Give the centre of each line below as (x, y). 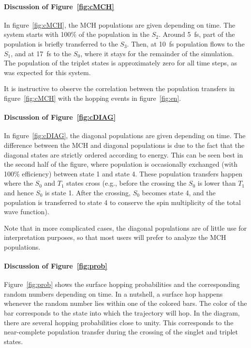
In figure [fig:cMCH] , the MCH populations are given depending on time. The (120, 24)
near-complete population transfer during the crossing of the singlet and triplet (121, 332)
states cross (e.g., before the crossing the (126, 183)
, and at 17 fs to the (41, 53)
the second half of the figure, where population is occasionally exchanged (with (121, 164)
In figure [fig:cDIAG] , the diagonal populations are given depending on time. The (125, 135)
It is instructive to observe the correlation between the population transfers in (119, 88)
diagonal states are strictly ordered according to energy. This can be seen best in (124, 154)
